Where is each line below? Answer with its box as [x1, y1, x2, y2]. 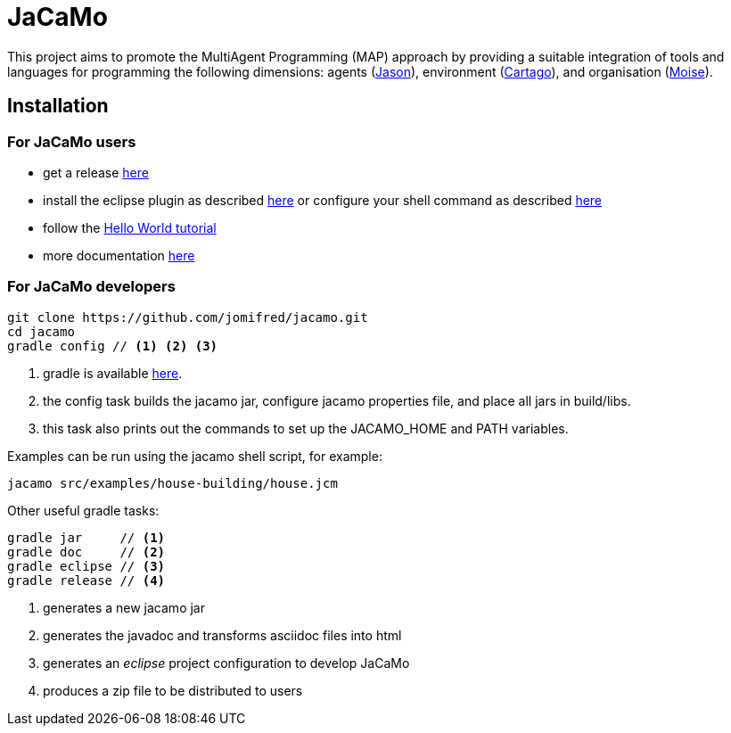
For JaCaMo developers [7, 277, 176, 296]
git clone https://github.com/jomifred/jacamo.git [7, 309, 368, 325]
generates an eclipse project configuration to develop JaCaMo [43, 655, 410, 671]
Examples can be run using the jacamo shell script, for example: [7, 448, 382, 464]
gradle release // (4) [7, 572, 166, 588]
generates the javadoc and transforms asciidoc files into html [43, 627, 402, 643]
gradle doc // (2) [7, 544, 166, 559]
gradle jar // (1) [7, 530, 166, 545]
